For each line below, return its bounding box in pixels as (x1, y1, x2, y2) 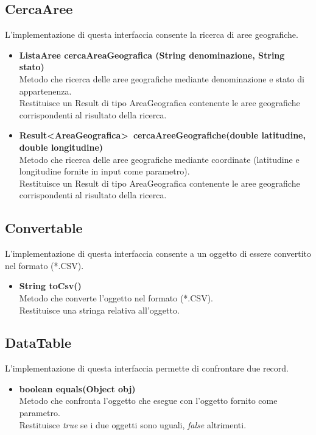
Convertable (5, 218, 83, 237)
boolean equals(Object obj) (19, 382, 136, 395)
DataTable (5, 333, 72, 352)
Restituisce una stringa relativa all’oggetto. (19, 303, 180, 316)
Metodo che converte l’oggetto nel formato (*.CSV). (19, 291, 213, 304)
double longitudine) (19, 140, 104, 153)
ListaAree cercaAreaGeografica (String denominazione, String (19, 48, 285, 61)
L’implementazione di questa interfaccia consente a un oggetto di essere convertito (5, 247, 312, 260)
